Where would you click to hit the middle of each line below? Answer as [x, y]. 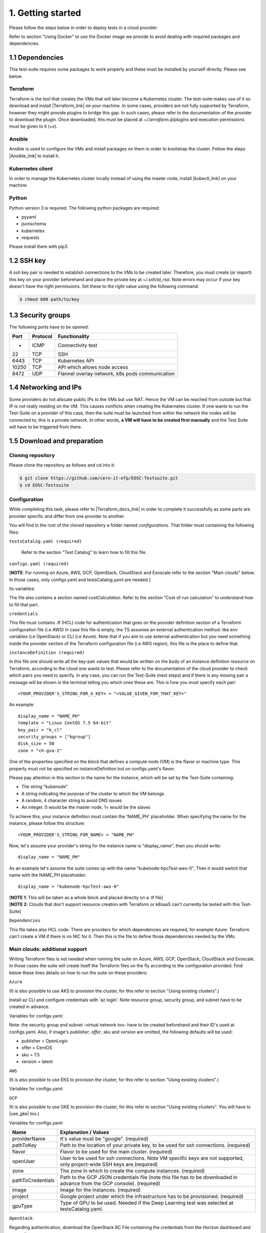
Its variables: [22, 588]
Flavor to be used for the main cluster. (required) [116, 1152]
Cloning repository [32, 455]
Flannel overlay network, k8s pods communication [116, 374]
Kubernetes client [31, 169]
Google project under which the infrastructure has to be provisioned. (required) [152, 1197]
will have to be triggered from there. [46, 427]
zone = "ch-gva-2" [40, 750]
